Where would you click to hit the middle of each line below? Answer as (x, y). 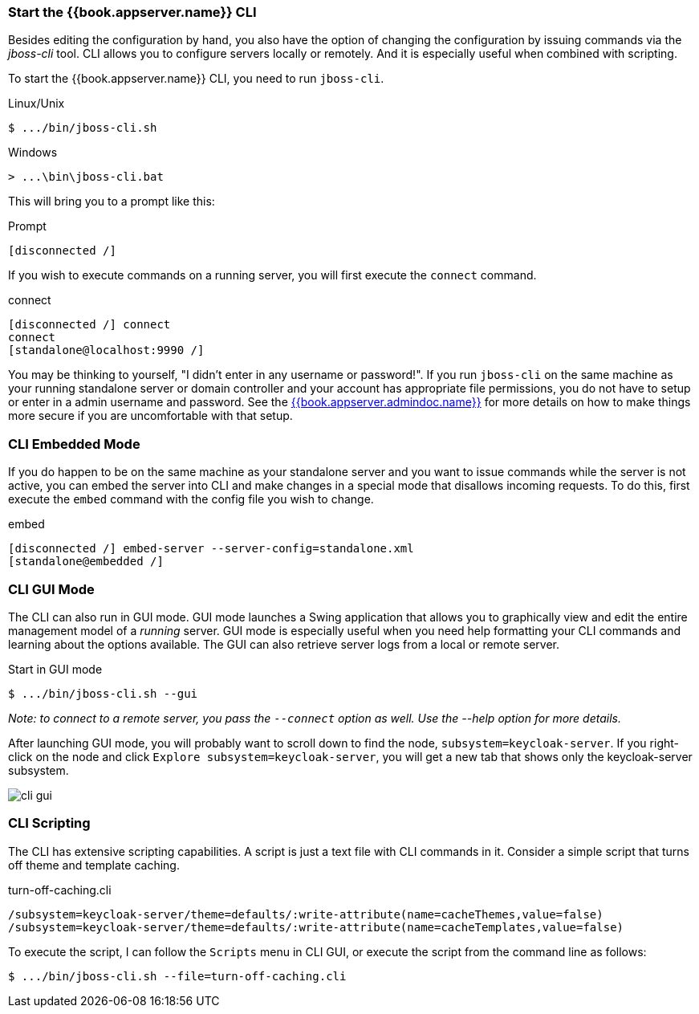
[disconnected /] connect (89, 325)
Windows (33, 153)
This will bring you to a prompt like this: (112, 202)
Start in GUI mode (55, 669)
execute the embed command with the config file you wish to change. (191, 499)
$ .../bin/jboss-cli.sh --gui (103, 693)
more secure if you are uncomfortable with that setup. (150, 416)
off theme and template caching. (94, 865)
